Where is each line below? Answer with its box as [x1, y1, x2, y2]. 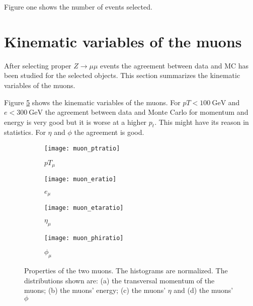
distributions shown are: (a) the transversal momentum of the [24, 275, 215, 285]
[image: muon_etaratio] [44, 204, 124, 212]
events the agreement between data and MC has [100, 60, 249, 70]
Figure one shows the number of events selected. [4, 2, 152, 12]
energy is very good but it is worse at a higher [4, 116, 147, 127]
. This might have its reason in [154, 116, 249, 127]
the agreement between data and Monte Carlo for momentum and [45, 107, 248, 117]
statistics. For [4, 127, 46, 137]
